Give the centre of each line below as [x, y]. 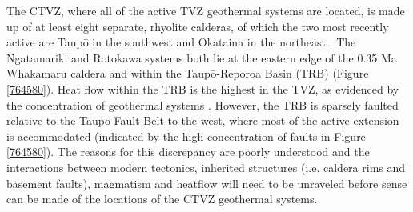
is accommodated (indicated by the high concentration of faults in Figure [186, 136]
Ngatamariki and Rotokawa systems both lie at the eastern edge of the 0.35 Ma [202, 57]
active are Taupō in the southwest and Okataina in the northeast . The [181, 42]
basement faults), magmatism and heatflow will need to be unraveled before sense [207, 183]
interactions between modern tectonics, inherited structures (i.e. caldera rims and [206, 167]
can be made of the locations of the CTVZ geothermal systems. [162, 199]
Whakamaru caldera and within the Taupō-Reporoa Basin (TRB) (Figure [188, 73]
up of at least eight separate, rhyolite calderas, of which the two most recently [198, 26]
